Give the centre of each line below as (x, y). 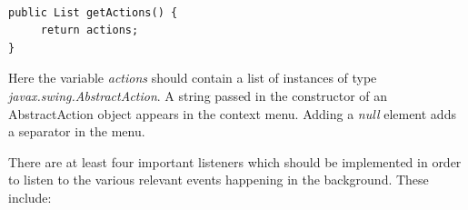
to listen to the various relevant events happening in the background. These (219, 180)
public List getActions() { (93, 12)
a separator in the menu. (77, 131)
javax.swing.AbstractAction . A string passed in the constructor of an (198, 95)
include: (30, 197)
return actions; (90, 30)
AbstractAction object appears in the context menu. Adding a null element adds (232, 113)
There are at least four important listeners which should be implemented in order (235, 161)
